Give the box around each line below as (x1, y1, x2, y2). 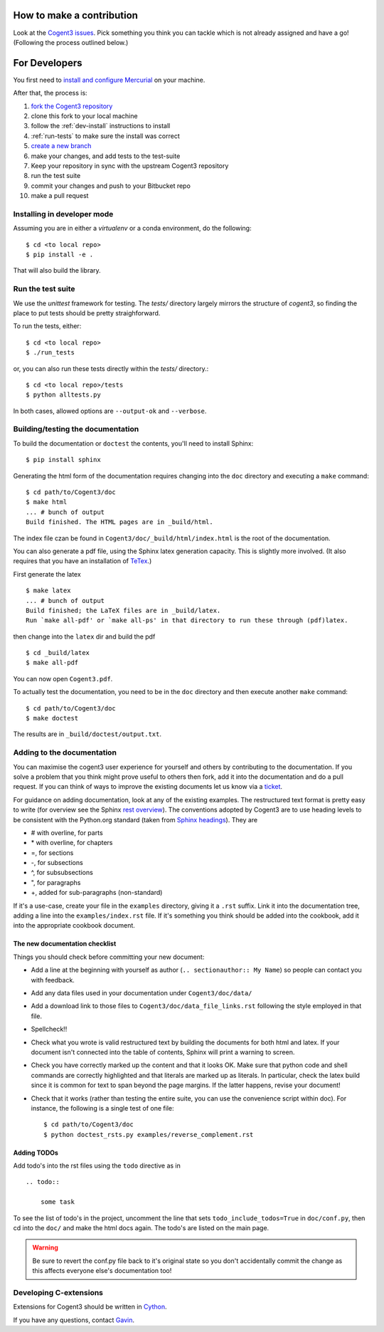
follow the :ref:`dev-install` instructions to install (31, 122, 171, 130)
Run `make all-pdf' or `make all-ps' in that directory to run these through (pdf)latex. (26, 617, 348, 624)
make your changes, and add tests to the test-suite (31, 152, 181, 160)
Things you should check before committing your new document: (13, 953, 205, 961)
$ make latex (26, 587, 71, 594)
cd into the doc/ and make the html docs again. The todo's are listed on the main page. (13, 1224, 270, 1232)
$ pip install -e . (26, 251, 94, 259)
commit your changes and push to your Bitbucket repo (31, 182, 191, 190)
